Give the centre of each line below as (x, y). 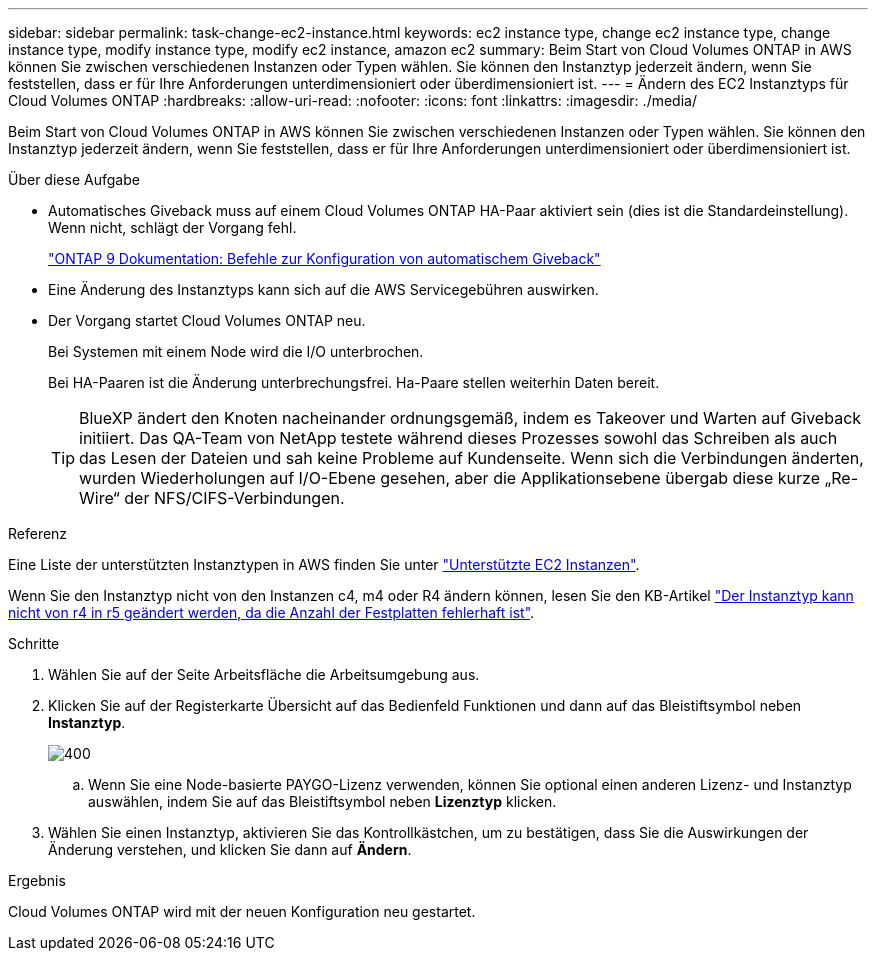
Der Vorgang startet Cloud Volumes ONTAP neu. (207, 320)
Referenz (38, 533)
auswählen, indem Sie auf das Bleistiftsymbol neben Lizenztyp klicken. (322, 801)
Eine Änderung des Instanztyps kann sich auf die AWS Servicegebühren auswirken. (323, 289)
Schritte (34, 643)
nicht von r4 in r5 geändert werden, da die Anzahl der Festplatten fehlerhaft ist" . (271, 612)
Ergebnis (37, 880)
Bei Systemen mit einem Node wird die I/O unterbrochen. (236, 351)
